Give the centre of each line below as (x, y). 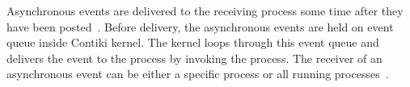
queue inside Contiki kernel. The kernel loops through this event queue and (193, 42)
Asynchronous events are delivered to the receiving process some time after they (205, 10)
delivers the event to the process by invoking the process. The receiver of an (194, 58)
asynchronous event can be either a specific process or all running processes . (198, 74)
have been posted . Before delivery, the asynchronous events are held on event (200, 26)
